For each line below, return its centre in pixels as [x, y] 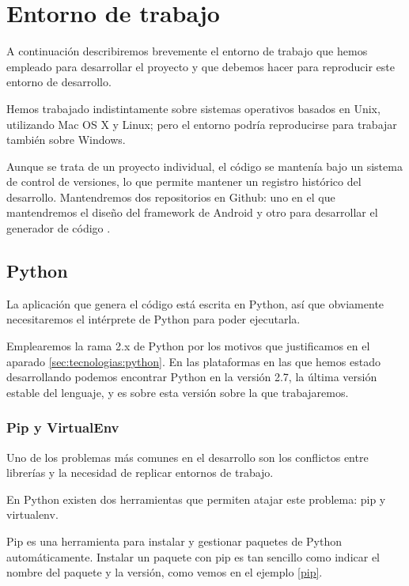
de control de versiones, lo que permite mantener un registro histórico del [184, 181]
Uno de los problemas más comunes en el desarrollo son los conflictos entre [187, 457]
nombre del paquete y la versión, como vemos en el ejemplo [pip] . [165, 572]
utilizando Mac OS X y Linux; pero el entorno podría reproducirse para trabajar [202, 124]
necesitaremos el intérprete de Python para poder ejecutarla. [153, 319]
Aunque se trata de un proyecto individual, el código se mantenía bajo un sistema [204, 166]
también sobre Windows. [66, 140]
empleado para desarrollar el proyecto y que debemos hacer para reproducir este [201, 66]
